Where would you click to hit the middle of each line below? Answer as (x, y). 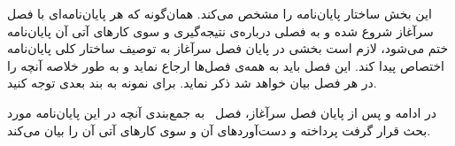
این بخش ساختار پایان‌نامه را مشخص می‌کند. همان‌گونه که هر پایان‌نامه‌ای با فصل (220, 13)
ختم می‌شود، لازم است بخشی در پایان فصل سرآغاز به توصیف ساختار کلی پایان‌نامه (228, 48)
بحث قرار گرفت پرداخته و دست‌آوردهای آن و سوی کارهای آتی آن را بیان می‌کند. (219, 130)
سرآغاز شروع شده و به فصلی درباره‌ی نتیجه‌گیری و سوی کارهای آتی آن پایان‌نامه (220, 31)
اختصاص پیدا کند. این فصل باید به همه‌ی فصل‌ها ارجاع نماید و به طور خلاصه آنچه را (226, 65)
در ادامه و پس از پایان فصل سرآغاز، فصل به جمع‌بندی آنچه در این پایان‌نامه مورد (222, 112)
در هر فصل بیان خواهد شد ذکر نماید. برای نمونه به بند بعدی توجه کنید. (192, 83)
